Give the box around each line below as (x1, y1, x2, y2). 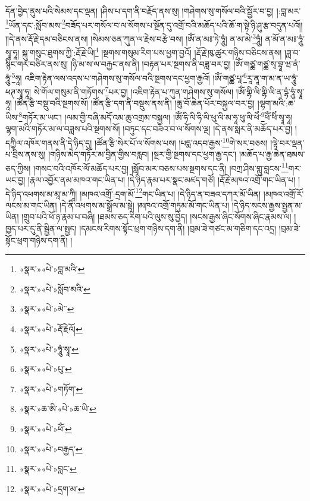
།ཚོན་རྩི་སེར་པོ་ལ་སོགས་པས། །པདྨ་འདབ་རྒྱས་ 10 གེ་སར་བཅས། (94, 134, 268, 149)
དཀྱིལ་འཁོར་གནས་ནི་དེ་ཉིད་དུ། (5, 136, 92, 149)
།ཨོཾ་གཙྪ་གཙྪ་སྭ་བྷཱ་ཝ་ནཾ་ (233, 58, 300, 70)
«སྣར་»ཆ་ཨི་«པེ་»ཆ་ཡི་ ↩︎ (19, 402, 96, 415)
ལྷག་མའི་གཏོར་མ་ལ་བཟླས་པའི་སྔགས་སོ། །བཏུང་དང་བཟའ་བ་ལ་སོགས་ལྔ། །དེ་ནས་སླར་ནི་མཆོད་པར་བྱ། (5, 122, 293, 135)
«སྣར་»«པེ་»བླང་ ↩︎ (19, 462, 77, 475)
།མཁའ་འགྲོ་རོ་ (263, 187, 304, 200)
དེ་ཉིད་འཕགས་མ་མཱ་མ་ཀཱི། (5, 187, 77, 200)
